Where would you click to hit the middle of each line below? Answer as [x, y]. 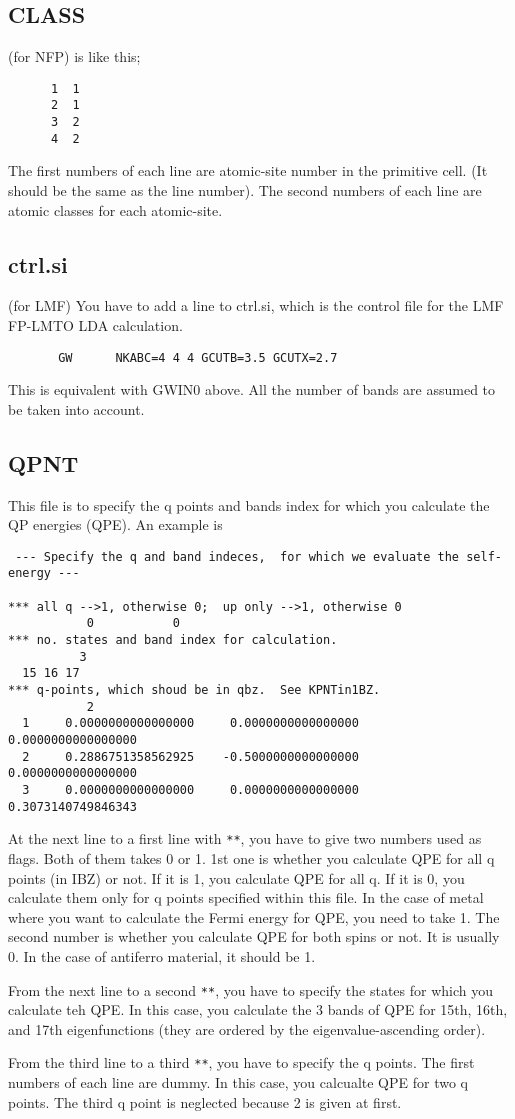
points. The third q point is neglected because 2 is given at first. [205, 1101]
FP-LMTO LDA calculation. [95, 325]
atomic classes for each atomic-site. [115, 209]
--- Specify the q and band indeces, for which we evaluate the [237, 556]
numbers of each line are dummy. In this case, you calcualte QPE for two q [238, 1082]
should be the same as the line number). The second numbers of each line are [245, 190]
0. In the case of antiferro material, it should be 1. [162, 955]
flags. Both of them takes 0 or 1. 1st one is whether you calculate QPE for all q [251, 857]
